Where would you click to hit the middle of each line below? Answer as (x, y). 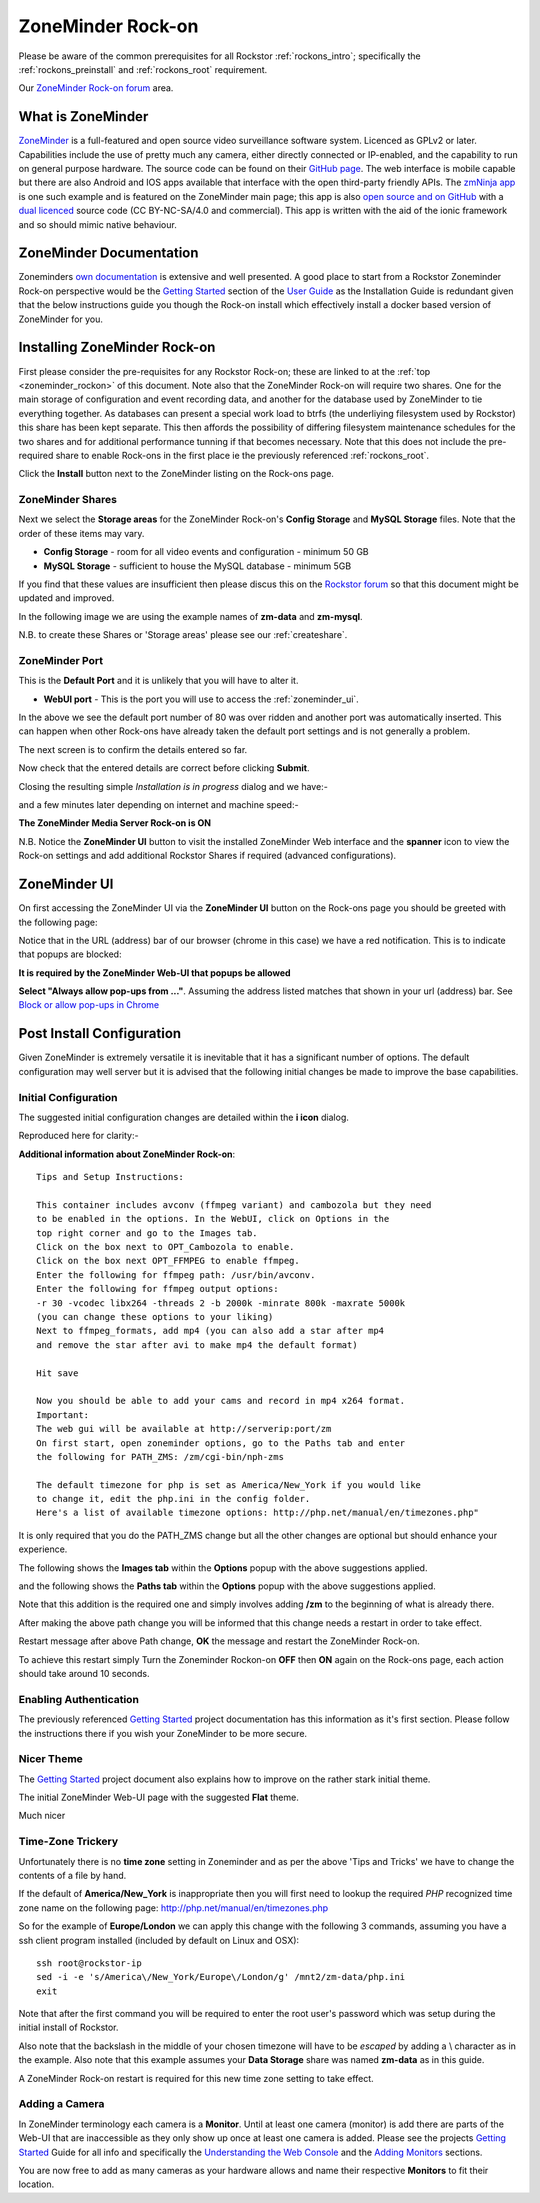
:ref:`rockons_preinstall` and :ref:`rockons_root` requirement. (143, 69)
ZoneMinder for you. (61, 319)
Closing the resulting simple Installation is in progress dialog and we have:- (173, 786)
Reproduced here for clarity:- (78, 1136)
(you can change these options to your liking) (155, 1316)
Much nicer (42, 1816)
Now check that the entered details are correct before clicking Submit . (164, 768)
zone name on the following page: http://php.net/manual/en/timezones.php (173, 1907)
